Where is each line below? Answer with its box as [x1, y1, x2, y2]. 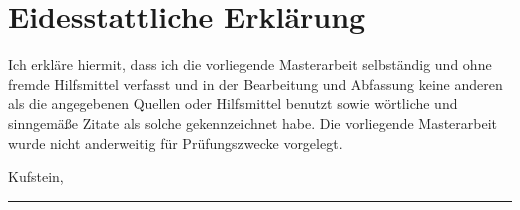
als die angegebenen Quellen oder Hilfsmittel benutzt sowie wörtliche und [8, 93, 458, 114]
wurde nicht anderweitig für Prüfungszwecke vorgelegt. [8, 132, 343, 153]
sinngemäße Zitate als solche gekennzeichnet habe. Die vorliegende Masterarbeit [8, 112, 498, 133]
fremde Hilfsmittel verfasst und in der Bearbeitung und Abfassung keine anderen [8, 73, 503, 94]
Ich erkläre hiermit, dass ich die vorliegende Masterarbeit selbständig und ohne [8, 54, 492, 75]
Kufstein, [8, 166, 64, 187]
